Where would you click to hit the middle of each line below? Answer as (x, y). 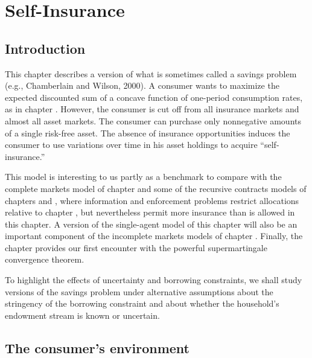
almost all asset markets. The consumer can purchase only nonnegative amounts (153, 120)
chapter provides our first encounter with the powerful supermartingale (136, 247)
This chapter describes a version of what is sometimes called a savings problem (151, 73)
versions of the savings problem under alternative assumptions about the (139, 291)
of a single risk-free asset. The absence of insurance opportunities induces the (148, 133)
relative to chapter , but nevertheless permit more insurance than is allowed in (150, 212)
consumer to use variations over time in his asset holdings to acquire (131, 145)
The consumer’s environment (97, 347)
